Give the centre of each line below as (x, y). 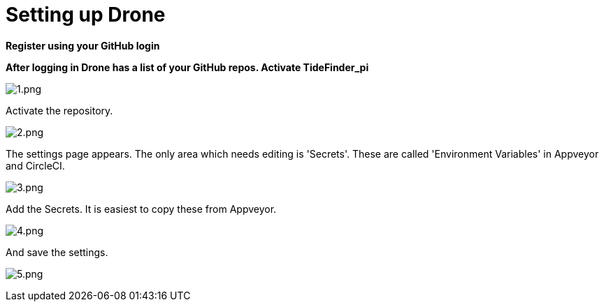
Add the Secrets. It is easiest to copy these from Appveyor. (141, 209)
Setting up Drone (86, 15)
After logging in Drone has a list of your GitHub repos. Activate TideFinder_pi (187, 67)
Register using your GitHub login (83, 45)
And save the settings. (57, 252)
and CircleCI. (35, 165)
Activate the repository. (59, 110)
